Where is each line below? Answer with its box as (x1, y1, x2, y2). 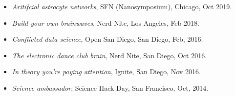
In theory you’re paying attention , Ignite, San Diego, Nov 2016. (12, 66, 201, 77)
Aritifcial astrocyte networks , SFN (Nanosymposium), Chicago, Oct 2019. (12, 1, 232, 11)
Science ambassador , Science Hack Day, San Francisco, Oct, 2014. (12, 82, 209, 93)
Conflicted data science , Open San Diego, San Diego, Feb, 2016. (12, 34, 203, 44)
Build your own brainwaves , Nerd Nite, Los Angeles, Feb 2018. (12, 17, 199, 28)
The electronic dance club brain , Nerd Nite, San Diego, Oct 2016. (12, 50, 207, 60)
